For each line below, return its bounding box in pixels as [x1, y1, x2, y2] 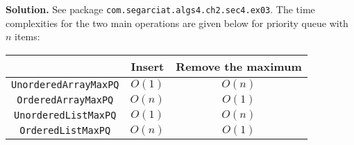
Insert [130, 58, 165, 74]
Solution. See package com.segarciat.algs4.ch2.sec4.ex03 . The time [6, 2, 315, 16]
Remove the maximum [176, 58, 302, 74]
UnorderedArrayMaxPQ [11, 78, 119, 90]
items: [15, 29, 40, 44]
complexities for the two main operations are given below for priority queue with [6, 15, 348, 30]
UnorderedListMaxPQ [14, 109, 117, 121]
